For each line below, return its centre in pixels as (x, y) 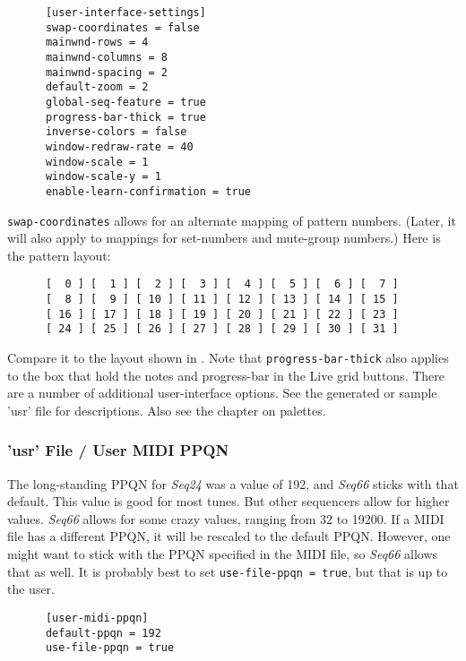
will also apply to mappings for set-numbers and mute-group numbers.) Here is (224, 238)
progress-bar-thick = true (125, 117)
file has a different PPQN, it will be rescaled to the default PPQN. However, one (229, 536)
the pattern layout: (59, 255)
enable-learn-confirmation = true (148, 191)
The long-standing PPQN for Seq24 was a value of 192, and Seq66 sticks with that (233, 483)
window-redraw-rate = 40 (119, 146)
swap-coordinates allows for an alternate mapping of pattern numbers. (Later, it (232, 220)
